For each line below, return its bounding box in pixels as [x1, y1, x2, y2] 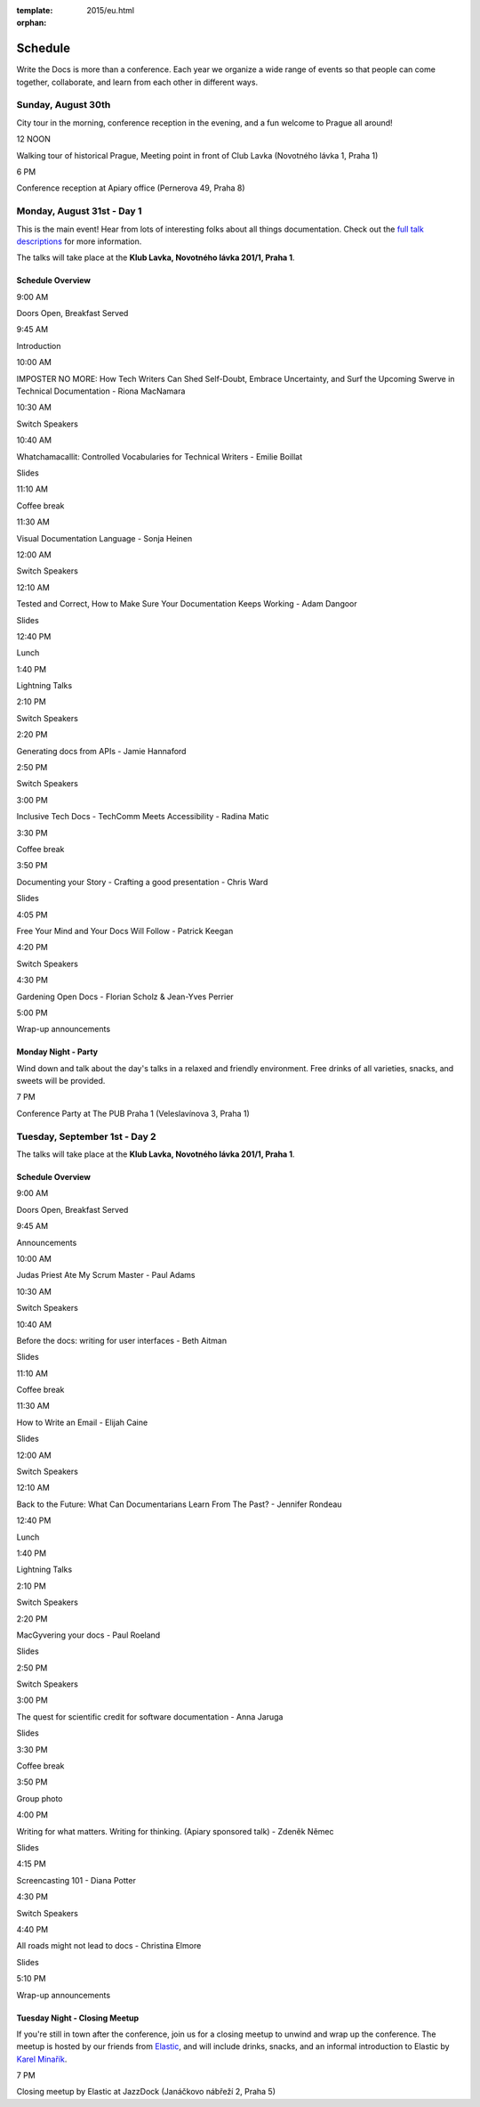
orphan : [16, 18, 47, 28]
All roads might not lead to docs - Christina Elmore [16, 1940, 202, 1951]
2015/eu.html [86, 5, 135, 15]
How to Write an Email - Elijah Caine [16, 1417, 148, 1428]
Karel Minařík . [16, 2054, 68, 2064]
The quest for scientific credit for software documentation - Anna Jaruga [16, 1711, 284, 1722]
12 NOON [16, 134, 51, 144]
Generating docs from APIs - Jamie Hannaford [16, 745, 187, 756]
